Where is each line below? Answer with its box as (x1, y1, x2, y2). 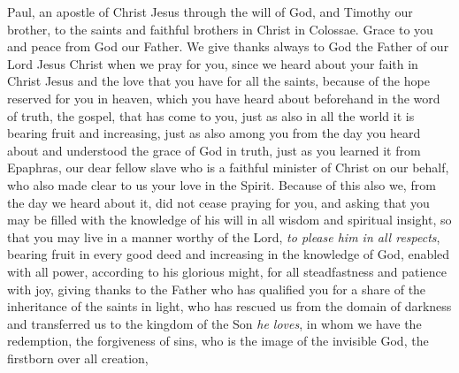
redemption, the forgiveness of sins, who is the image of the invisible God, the (7, 331, 429, 350)
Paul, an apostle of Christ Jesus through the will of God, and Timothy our (7, 3, 413, 20)
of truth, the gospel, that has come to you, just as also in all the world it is (7, 106, 415, 125)
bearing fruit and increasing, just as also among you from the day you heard (7, 124, 421, 142)
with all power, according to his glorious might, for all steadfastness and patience (7, 262, 447, 280)
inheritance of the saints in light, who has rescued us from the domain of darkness (7, 297, 452, 316)
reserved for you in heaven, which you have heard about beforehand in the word (7, 88, 440, 107)
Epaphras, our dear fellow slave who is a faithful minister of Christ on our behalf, (7, 158, 449, 177)
